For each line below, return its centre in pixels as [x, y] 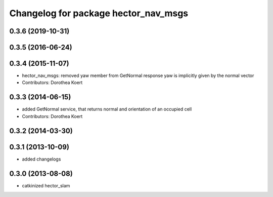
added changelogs [41, 159]
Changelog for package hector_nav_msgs [99, 13]
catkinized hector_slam [46, 185]
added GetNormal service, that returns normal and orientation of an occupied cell [107, 109]
